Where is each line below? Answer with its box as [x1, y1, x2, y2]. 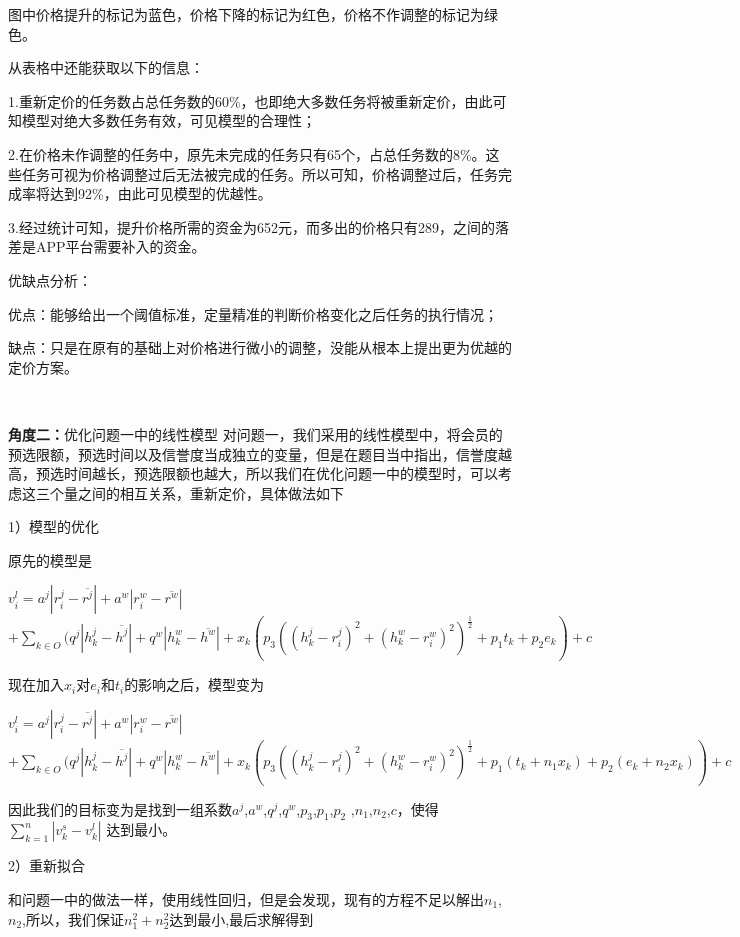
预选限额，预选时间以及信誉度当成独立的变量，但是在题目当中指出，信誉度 [8, 443, 498, 464]
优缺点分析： [8, 269, 92, 290]
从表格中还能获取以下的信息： [8, 57, 204, 78]
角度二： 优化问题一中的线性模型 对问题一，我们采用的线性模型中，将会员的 [8, 423, 503, 444]
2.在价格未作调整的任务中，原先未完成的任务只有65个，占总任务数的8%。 [8, 143, 486, 164]
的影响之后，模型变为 [124, 674, 265, 695]
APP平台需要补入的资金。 [35, 236, 206, 257]
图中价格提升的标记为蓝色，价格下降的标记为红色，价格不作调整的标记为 [8, 4, 484, 24]
